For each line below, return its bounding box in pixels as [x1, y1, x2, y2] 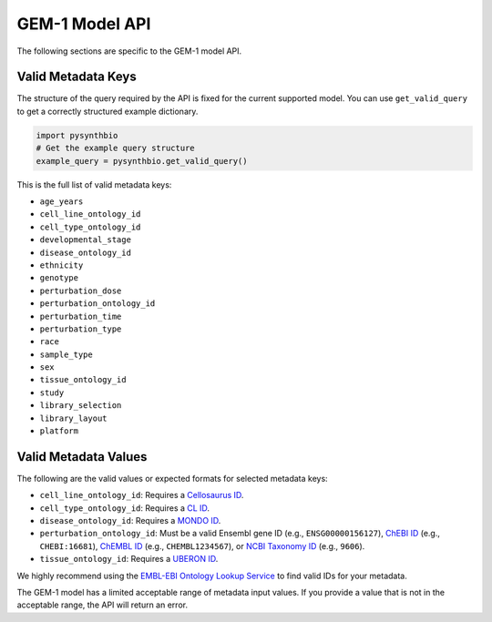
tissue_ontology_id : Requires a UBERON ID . [39, 554, 219, 565]
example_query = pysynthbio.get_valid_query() [36, 156, 248, 166]
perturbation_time [39, 311, 122, 321]
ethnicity [39, 260, 84, 270]
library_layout [39, 413, 108, 423]
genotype [39, 273, 79, 283]
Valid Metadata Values [16, 449, 148, 464]
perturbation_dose [39, 285, 122, 296]
